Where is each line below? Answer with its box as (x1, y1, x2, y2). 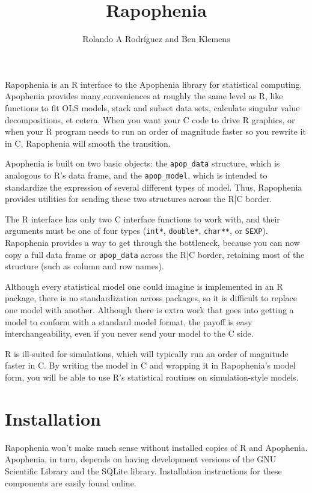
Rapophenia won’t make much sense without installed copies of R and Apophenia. (5, 441, 308, 453)
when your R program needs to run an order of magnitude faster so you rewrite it (5, 125, 306, 138)
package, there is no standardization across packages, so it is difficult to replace (5, 292, 297, 304)
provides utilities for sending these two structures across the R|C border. (5, 192, 272, 205)
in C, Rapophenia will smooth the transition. (5, 136, 171, 149)
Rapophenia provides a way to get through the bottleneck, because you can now (5, 236, 300, 249)
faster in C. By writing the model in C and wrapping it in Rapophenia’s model (5, 359, 296, 372)
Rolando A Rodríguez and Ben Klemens (82, 32, 230, 45)
